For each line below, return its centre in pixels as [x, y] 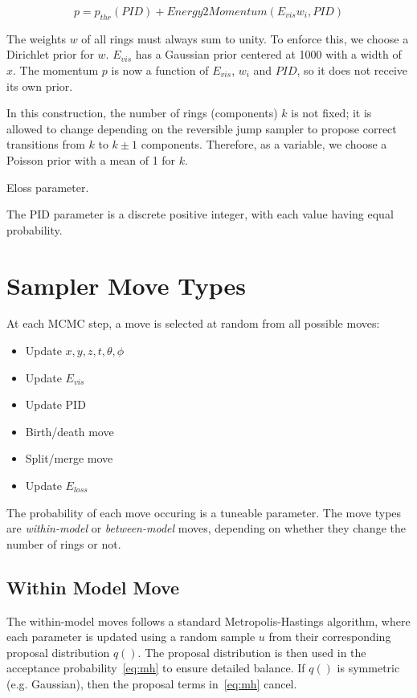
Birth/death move [69, 431]
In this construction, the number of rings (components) [142, 113]
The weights [36, 38]
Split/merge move [69, 458]
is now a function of [160, 69]
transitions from [46, 144]
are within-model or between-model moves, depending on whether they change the [206, 528]
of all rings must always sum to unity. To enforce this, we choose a [245, 38]
